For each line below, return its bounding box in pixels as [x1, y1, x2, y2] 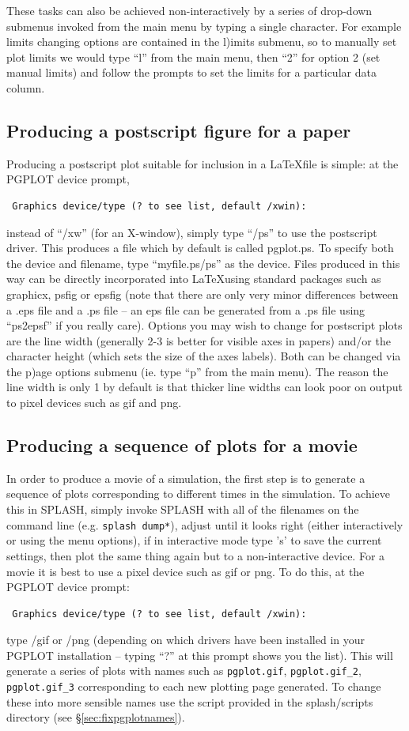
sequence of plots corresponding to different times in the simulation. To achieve [6, 485, 391, 502]
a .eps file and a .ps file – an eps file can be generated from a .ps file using [6, 301, 365, 318]
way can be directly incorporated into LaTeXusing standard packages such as [6, 270, 381, 287]
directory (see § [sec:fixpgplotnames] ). [6, 709, 185, 725]
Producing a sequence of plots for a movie [6, 433, 358, 458]
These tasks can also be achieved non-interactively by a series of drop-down [6, 2, 373, 18]
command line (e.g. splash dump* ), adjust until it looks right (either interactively [6, 516, 403, 533]
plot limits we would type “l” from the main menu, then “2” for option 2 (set [6, 48, 381, 65]
